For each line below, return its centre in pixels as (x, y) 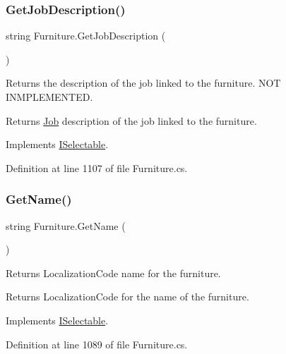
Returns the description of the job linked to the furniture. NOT (143, 83)
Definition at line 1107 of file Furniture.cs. (97, 167)
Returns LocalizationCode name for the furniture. (113, 273)
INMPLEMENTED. (49, 97)
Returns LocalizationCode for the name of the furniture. (127, 297)
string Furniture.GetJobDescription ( (86, 36)
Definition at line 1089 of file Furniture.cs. (97, 344)
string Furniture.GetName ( (66, 225)
